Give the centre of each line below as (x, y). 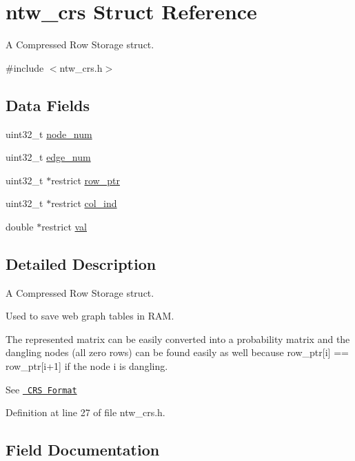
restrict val (64, 226)
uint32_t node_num (49, 134)
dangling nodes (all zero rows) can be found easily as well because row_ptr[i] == (177, 352)
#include (25, 67)
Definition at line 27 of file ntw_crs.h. (85, 412)
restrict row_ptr (85, 180)
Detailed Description (81, 263)
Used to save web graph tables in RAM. (90, 316)
